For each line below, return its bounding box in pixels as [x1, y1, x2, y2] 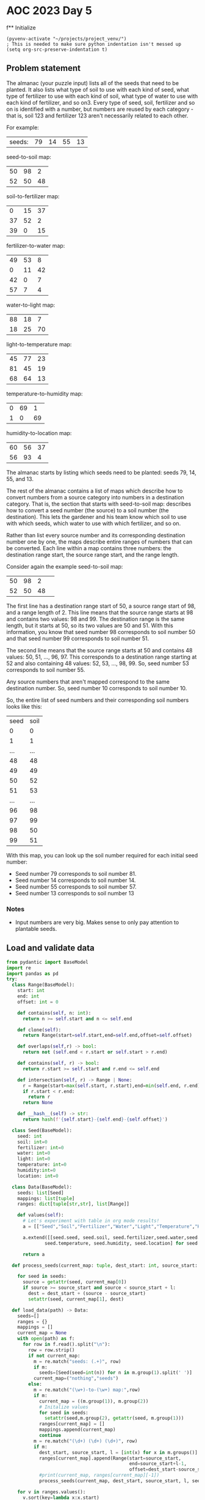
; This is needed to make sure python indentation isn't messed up [6, 41, 182, 47]
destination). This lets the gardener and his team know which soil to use [6, 513, 187, 520]
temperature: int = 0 [17, 1162, 67, 1168]
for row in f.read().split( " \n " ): [22, 1341, 111, 1348]
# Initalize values [38, 1404, 88, 1410]
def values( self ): [17, 1212, 64, 1218]
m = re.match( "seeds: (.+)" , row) [33, 1358, 121, 1365]
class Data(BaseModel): [12, 1184, 72, 1190]
